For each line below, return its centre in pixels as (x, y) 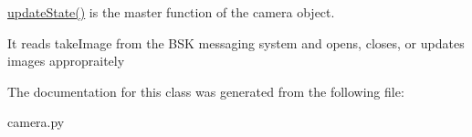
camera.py (36, 122)
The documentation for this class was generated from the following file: (206, 91)
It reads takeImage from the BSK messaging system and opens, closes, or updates (236, 42)
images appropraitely (66, 61)
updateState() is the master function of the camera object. (171, 12)
